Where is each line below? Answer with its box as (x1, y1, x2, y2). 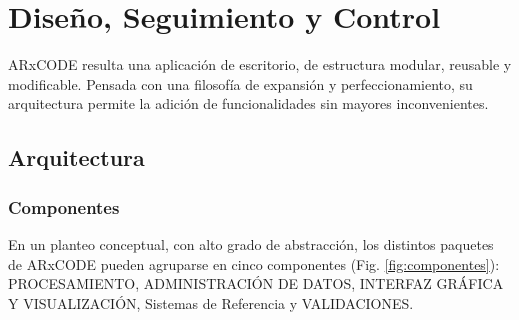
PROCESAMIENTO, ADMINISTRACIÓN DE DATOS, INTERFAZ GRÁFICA (8, 273, 504, 294)
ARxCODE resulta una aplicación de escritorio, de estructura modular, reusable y (8, 54, 512, 75)
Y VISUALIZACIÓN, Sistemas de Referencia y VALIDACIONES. (8, 292, 414, 313)
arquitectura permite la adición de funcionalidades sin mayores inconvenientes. (8, 93, 489, 114)
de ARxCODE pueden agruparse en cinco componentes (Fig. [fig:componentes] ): (8, 253, 500, 274)
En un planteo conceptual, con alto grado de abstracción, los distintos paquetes (8, 233, 494, 254)
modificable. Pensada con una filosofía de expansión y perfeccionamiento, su (8, 73, 473, 94)
